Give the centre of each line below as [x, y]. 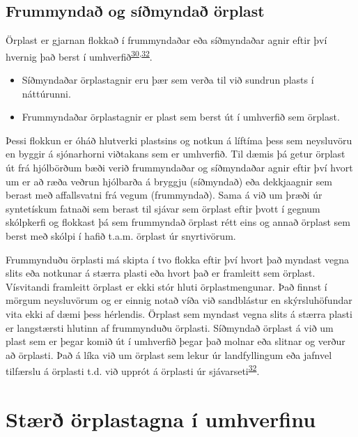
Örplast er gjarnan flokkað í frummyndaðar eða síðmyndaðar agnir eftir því [166, 40]
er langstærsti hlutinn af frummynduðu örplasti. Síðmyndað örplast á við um [170, 327]
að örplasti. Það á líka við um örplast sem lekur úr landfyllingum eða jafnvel [169, 354]
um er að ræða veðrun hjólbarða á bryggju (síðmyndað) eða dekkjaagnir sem [169, 181]
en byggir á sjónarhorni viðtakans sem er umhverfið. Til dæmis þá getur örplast [176, 154]
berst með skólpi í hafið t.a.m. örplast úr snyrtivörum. [121, 235]
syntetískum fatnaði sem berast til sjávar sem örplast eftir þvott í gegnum [163, 208]
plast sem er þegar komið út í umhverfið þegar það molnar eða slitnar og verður [176, 341]
